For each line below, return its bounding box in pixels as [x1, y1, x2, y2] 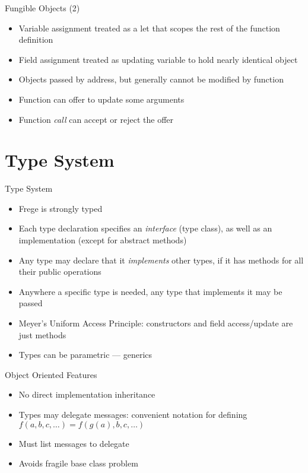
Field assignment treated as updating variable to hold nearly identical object [18, 53, 298, 65]
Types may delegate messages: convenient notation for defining [18, 408, 247, 420]
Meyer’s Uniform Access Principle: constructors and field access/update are [18, 317, 293, 329]
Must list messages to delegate [18, 437, 129, 449]
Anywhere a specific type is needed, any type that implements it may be [18, 285, 282, 297]
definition [18, 33, 53, 46]
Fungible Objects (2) [5, 2, 80, 14]
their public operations [18, 265, 101, 278]
